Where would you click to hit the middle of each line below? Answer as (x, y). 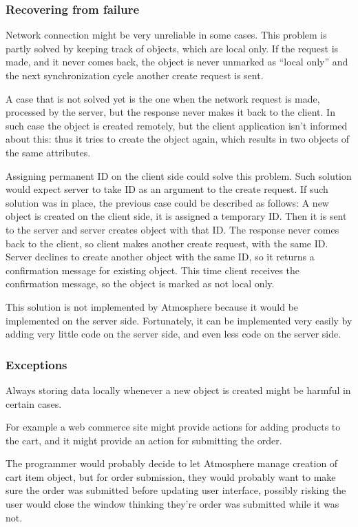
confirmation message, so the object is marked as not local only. (140, 283)
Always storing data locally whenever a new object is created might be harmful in (178, 390)
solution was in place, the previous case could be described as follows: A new (167, 202)
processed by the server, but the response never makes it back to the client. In (170, 112)
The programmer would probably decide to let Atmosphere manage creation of (172, 463)
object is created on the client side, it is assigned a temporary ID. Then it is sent (176, 216)
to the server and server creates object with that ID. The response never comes (172, 229)
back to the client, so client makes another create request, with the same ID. (167, 243)
